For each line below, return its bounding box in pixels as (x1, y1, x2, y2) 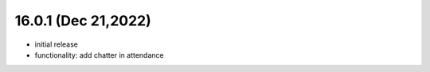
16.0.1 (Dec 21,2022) (14, 12, 151, 29)
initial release (34, 40, 79, 49)
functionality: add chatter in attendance (34, 50, 164, 59)
